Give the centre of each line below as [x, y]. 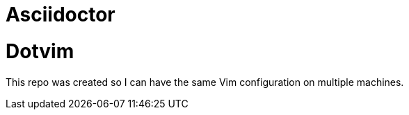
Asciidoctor [61, 15]
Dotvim [40, 51]
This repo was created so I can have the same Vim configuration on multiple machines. [205, 82]
